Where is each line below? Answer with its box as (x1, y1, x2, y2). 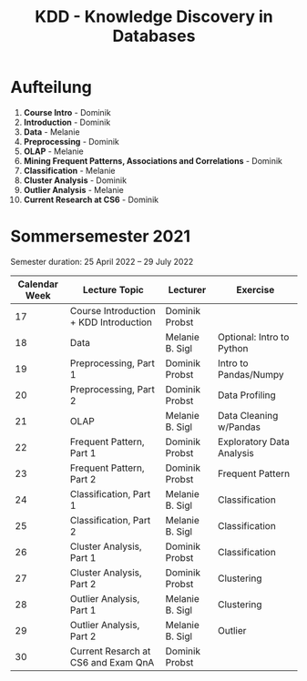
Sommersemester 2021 (10, 226, 190, 247)
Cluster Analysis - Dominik (23, 175, 127, 186)
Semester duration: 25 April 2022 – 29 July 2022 (10, 256, 194, 267)
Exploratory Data (218, 435, 290, 448)
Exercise (236, 283, 275, 296)
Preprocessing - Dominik (23, 136, 119, 147)
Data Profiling (218, 389, 276, 401)
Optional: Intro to (218, 330, 290, 343)
